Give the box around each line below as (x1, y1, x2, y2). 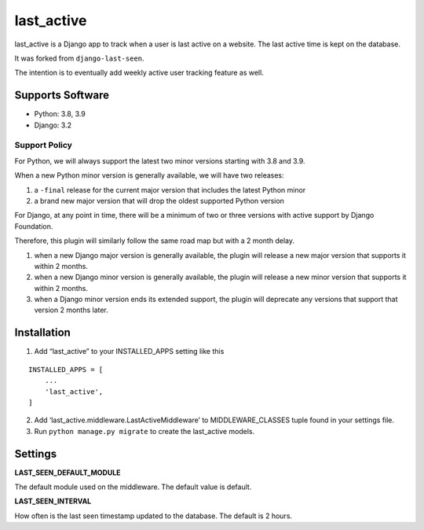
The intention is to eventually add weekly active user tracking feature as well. (14, 68, 265, 78)
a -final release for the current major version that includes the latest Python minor (34, 185, 306, 194)
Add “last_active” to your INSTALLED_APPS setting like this (34, 347, 225, 356)
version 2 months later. (34, 305, 109, 315)
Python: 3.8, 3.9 (34, 109, 86, 119)
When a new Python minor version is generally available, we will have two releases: (14, 171, 284, 180)
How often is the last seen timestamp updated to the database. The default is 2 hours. (14, 511, 293, 521)
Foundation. (14, 221, 53, 231)
